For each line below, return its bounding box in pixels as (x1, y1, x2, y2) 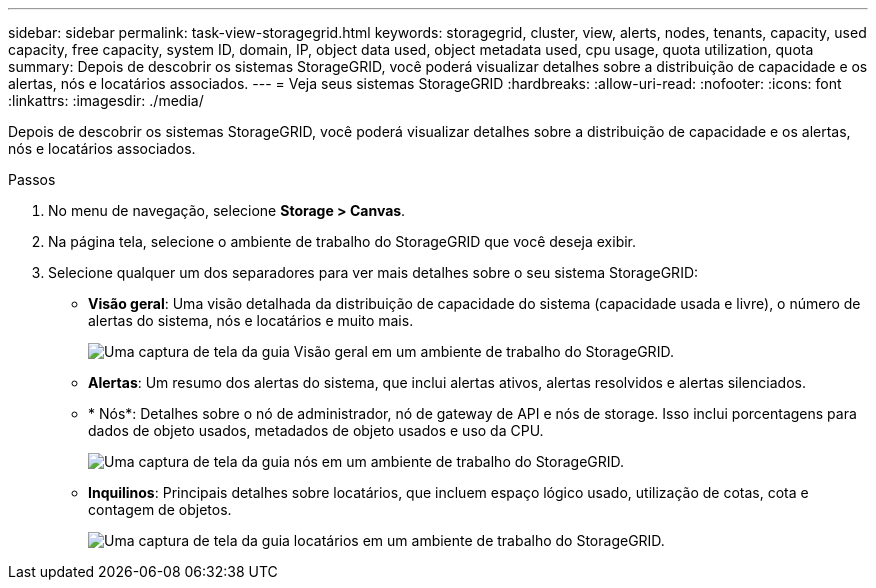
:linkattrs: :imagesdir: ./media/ (8, 92, 204, 109)
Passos (8, 171, 56, 188)
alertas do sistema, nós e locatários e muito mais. (88, 312, 414, 329)
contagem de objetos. (88, 501, 232, 518)
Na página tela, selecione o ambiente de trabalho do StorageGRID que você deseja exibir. (48, 233, 637, 250)
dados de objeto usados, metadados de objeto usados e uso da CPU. (88, 422, 544, 439)
